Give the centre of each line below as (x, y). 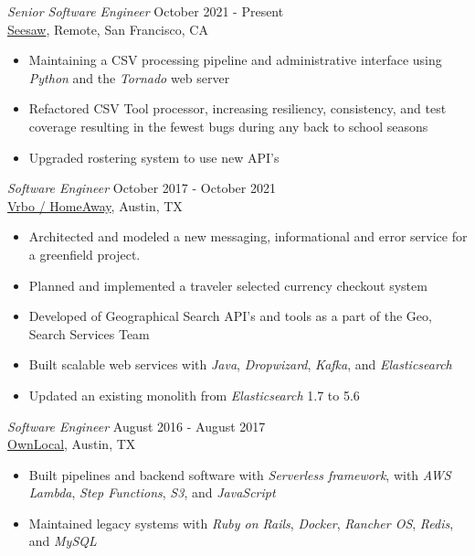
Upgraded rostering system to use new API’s (154, 157)
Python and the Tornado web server (129, 77)
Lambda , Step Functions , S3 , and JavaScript (152, 492)
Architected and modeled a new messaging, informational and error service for (248, 236)
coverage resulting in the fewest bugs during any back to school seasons (228, 126)
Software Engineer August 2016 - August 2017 (137, 426)
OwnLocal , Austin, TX (72, 444)
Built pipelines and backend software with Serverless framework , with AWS (240, 474)
